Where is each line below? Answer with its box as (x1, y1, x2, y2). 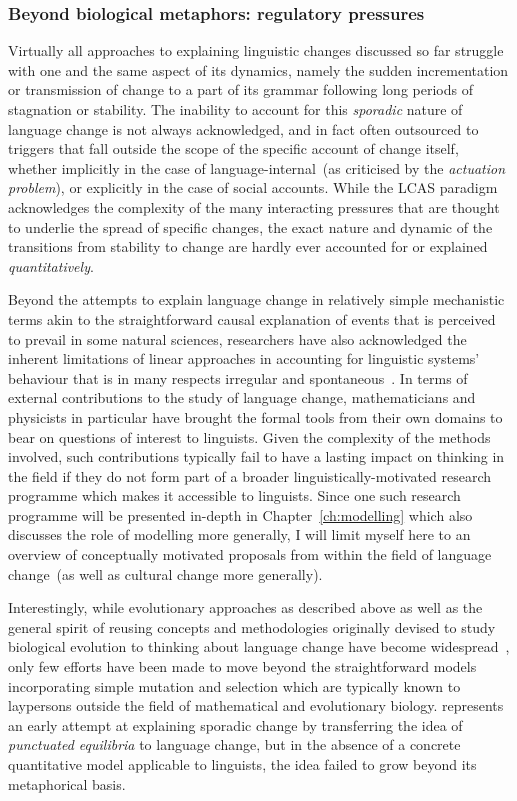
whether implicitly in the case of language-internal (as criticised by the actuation (8, 157, 506, 178)
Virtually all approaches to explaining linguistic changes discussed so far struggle (8, 40, 504, 61)
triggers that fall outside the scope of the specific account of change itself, (8, 138, 459, 159)
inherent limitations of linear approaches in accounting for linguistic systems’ (8, 348, 480, 369)
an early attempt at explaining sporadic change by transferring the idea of (8, 714, 463, 735)
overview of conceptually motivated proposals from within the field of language (8, 544, 492, 565)
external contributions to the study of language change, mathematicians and (8, 387, 476, 408)
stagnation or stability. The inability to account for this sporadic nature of (8, 99, 463, 119)
